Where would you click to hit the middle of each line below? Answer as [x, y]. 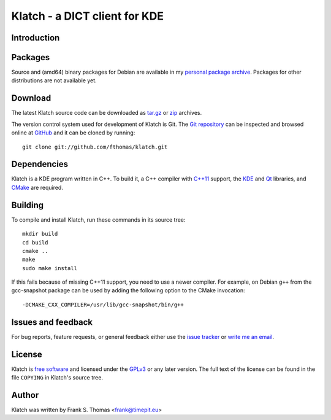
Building [28, 205]
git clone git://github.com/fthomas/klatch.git [95, 147]
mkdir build [40, 234]
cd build [35, 242]
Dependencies [40, 164]
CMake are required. [37, 187]
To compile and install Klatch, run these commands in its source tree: [98, 220]
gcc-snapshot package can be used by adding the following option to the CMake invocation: [128, 290]
